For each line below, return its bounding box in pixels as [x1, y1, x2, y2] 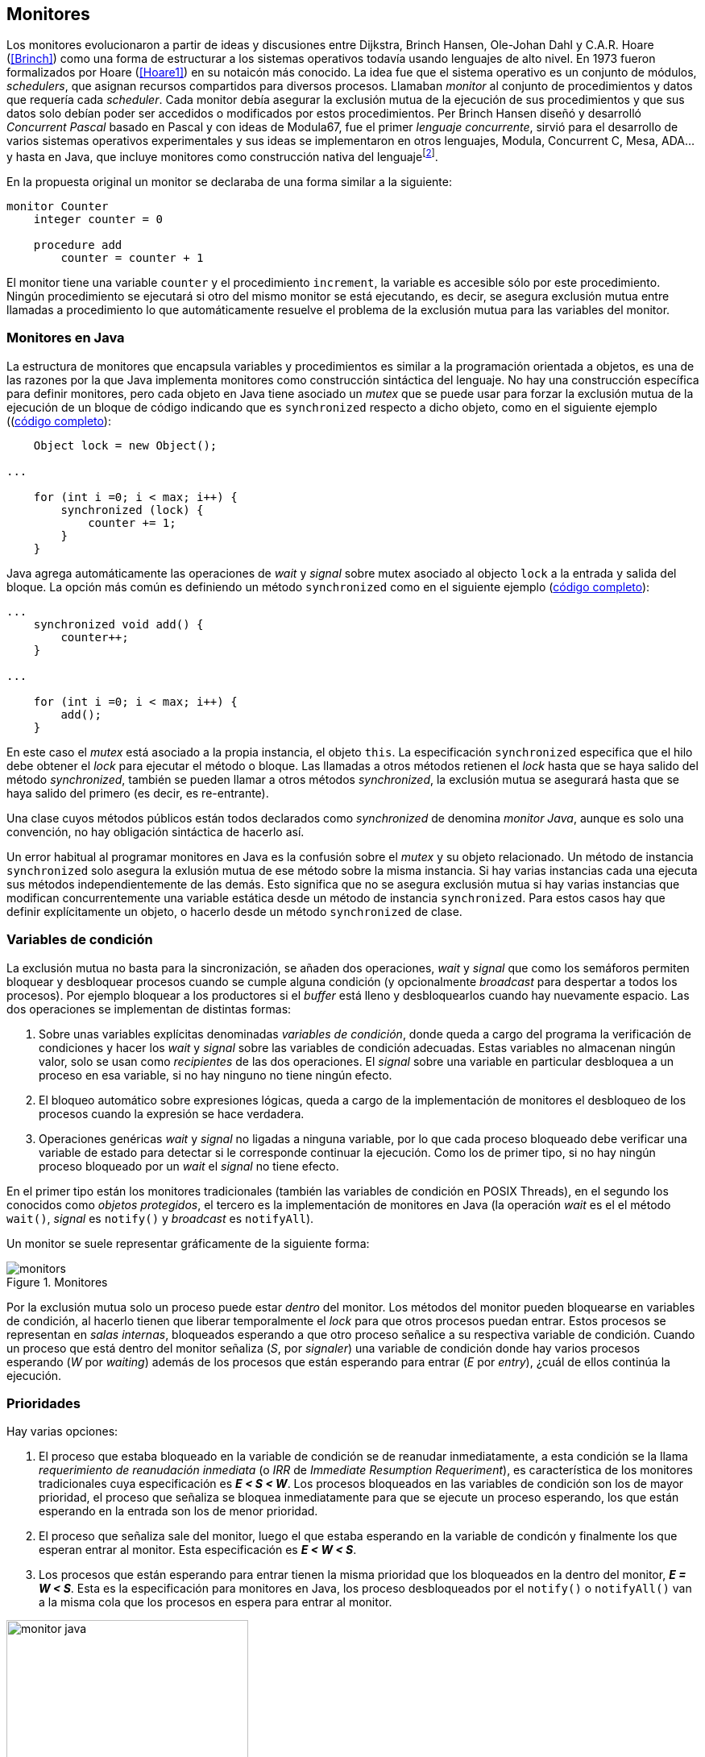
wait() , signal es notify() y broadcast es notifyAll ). [6, 1211, 314, 1225]
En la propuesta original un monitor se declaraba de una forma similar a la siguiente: [6, 175, 452, 189]
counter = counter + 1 [60, 251, 204, 265]
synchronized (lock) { [60, 503, 204, 516]
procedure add [33, 238, 122, 252]
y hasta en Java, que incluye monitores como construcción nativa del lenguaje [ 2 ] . [6, 147, 438, 164]
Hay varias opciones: [6, 1424, 118, 1439]
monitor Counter [6, 200, 109, 213]
